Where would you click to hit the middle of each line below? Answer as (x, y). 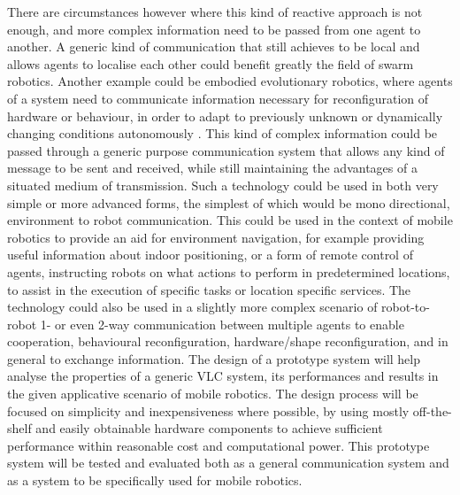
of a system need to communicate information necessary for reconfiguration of (218, 98)
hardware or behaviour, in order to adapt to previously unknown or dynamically (225, 116)
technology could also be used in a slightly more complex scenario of (192, 307)
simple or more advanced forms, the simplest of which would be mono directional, (229, 202)
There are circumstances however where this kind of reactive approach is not (215, 12)
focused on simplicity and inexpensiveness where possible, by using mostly (208, 410)
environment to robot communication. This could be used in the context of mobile (230, 220)
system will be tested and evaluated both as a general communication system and (228, 463)
